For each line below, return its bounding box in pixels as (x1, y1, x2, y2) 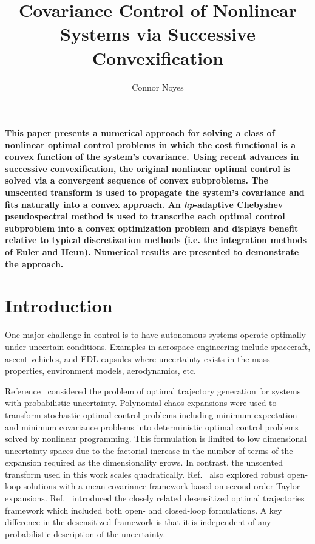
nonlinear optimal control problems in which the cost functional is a (5, 138, 296, 151)
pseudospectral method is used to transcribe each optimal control (5, 210, 285, 222)
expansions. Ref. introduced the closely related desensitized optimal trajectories (5, 492, 305, 504)
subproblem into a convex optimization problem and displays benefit (5, 221, 299, 234)
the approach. (5, 257, 64, 270)
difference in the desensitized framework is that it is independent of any (5, 515, 271, 528)
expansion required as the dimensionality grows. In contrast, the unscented (5, 456, 283, 469)
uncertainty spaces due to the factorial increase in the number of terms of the (5, 444, 293, 456)
